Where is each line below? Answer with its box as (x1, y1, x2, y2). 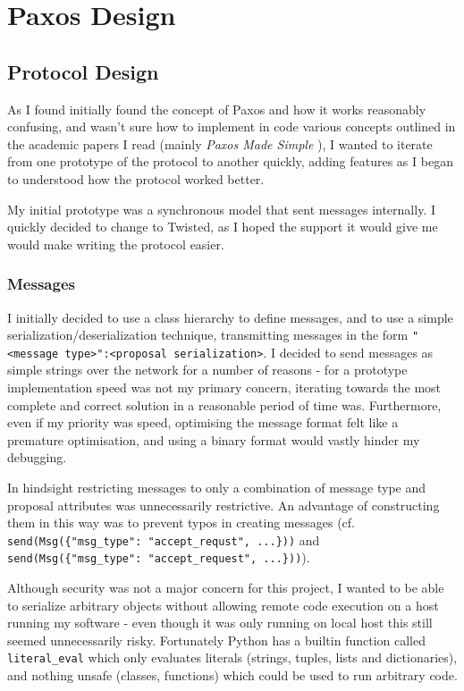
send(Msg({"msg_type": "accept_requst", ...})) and (7, 530, 320, 549)
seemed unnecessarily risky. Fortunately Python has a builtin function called (7, 630, 426, 649)
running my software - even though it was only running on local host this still (7, 613, 433, 632)
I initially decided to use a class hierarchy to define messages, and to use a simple (7, 308, 453, 326)
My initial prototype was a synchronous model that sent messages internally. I (7, 199, 435, 218)
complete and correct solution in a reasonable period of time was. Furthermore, (7, 395, 442, 414)
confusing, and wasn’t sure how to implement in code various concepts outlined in (7, 117, 456, 136)
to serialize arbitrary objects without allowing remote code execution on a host (7, 595, 439, 614)
